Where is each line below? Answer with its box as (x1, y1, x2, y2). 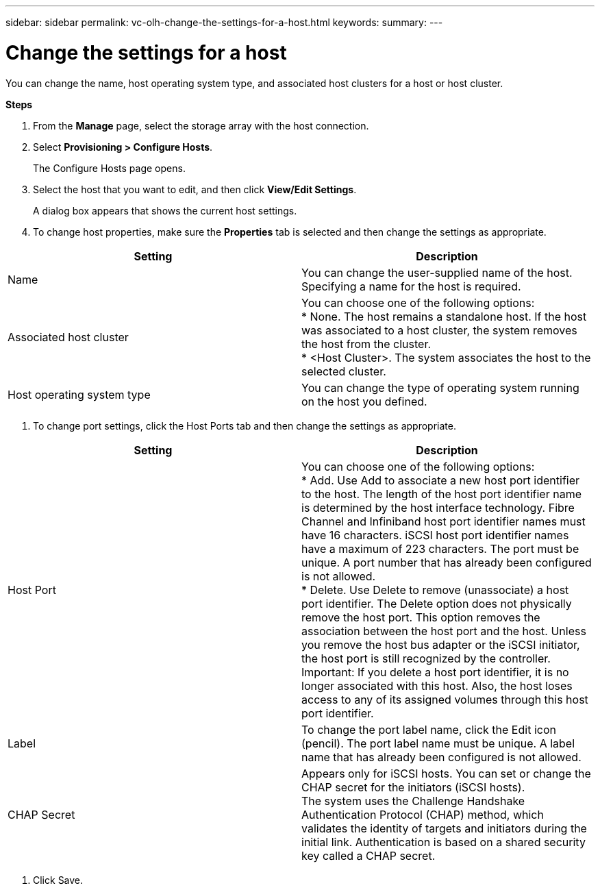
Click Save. (33, 874, 84, 886)
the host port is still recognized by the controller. (301, 651, 551, 665)
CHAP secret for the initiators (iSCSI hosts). (301, 780, 525, 794)
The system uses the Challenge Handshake (301, 793, 525, 808)
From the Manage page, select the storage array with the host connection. (33, 119, 369, 132)
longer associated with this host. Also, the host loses (301, 678, 573, 693)
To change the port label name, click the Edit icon (301, 722, 556, 737)
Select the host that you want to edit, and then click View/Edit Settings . (33, 183, 357, 195)
